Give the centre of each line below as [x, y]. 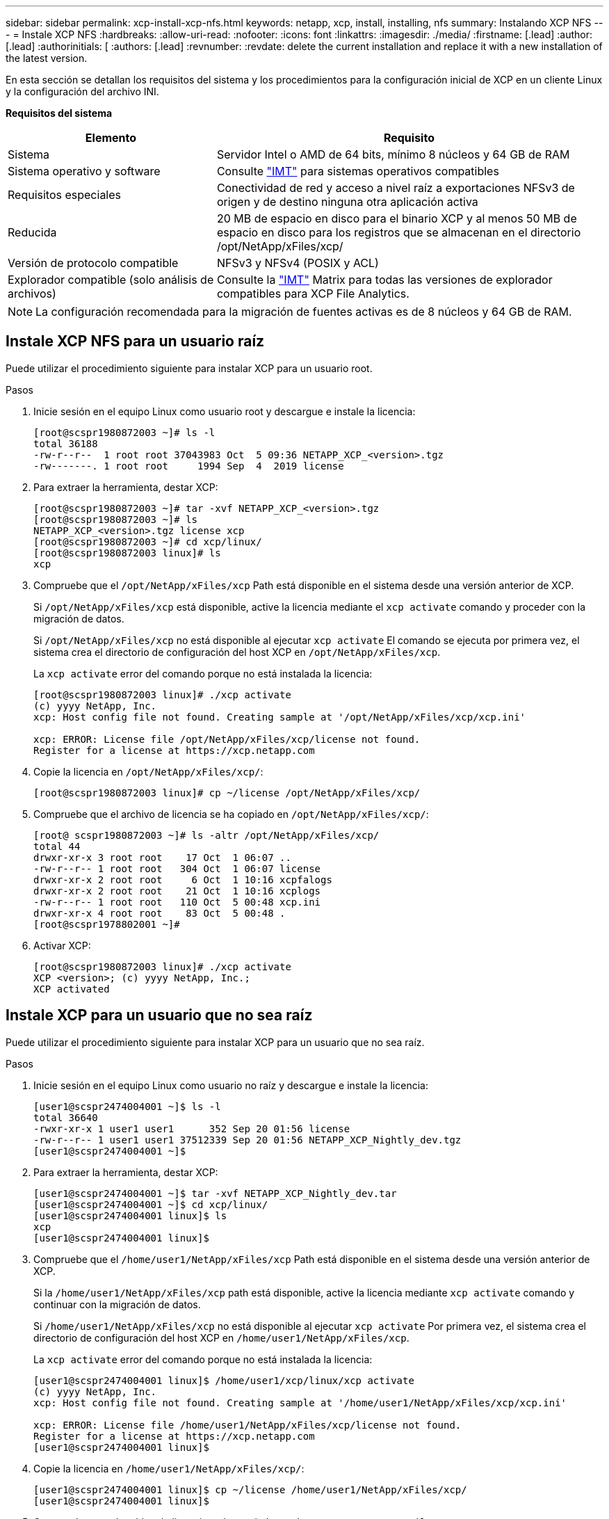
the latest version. [47, 58]
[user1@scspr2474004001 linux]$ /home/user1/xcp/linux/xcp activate [224, 1380]
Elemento [111, 138]
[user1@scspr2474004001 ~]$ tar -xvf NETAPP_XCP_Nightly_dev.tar [215, 1193]
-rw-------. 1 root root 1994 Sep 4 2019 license [189, 466]
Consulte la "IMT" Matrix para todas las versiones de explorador [384, 280]
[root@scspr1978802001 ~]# [107, 924]
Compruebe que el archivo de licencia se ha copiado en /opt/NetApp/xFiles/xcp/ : [231, 814]
